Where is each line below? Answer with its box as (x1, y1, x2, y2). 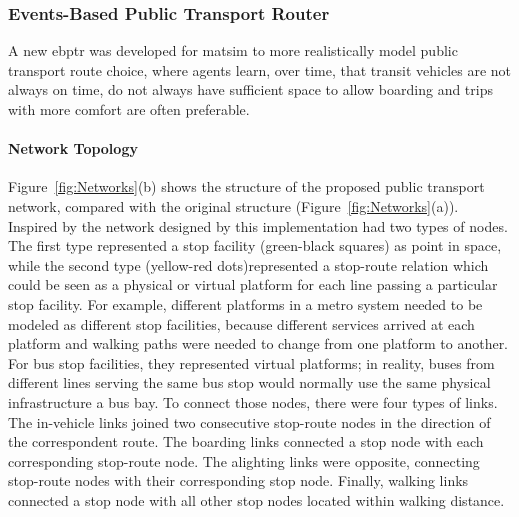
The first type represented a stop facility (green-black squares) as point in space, (8, 235, 502, 256)
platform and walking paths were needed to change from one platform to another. (8, 333, 509, 354)
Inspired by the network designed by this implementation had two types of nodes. (8, 215, 508, 236)
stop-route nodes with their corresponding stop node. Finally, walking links (8, 470, 469, 491)
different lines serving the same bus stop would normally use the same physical (8, 372, 491, 393)
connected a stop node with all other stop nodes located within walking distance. (8, 489, 505, 510)
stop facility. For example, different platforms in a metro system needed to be (8, 293, 483, 314)
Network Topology (8, 138, 138, 159)
